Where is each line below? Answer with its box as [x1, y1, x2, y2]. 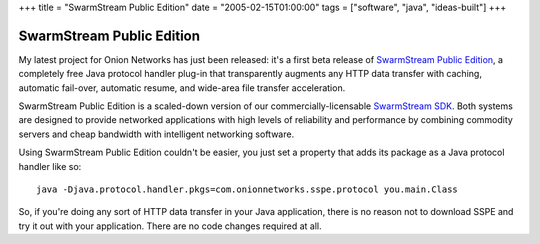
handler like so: [18, 160, 82, 172]
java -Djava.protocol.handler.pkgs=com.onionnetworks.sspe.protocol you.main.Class [36, 184, 459, 195]
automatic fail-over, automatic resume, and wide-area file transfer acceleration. [18, 81, 346, 94]
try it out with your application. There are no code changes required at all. [18, 220, 322, 232]
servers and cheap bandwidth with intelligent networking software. [18, 128, 295, 140]
